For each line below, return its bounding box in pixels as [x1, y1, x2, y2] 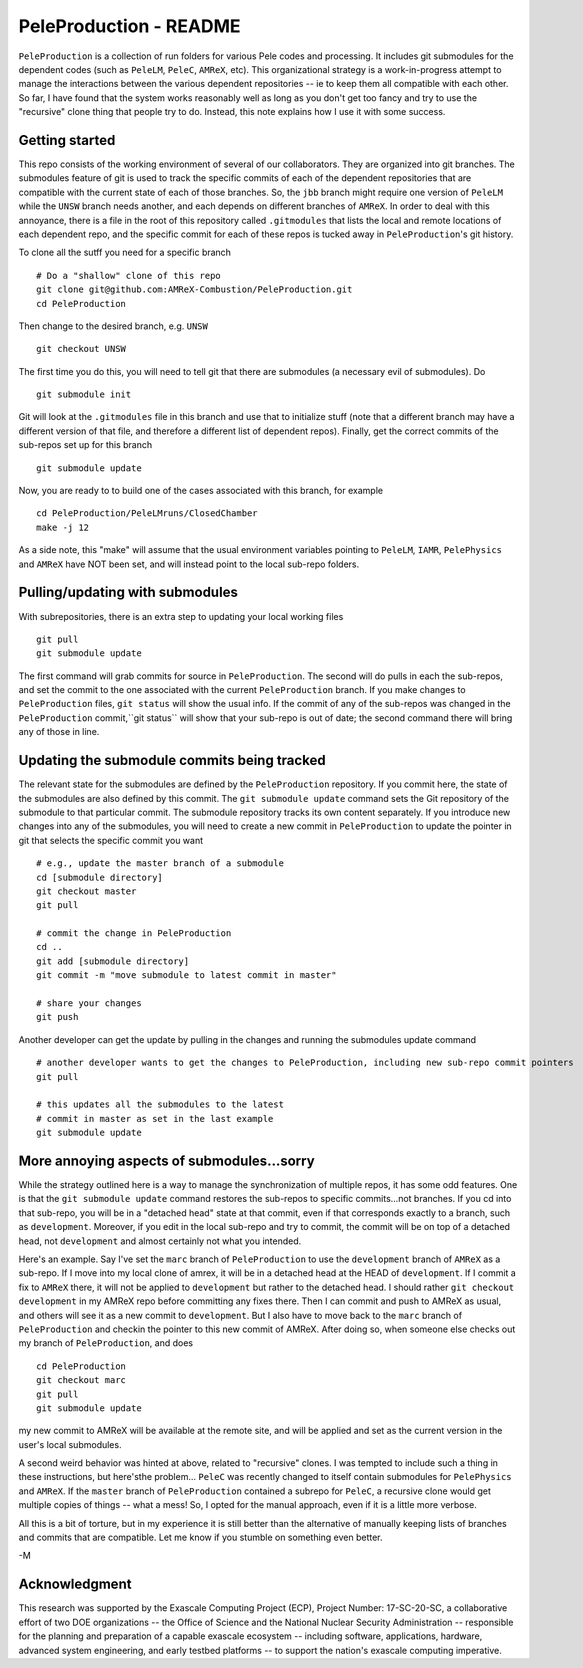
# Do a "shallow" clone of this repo [36, 270, 222, 281]
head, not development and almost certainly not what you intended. [18, 1235, 302, 1247]
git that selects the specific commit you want [18, 834, 204, 846]
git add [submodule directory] [36, 955, 190, 967]
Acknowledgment [18, 1576, 132, 1593]
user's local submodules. [18, 1438, 122, 1450]
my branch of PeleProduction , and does [18, 1337, 194, 1349]
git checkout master [36, 885, 137, 897]
